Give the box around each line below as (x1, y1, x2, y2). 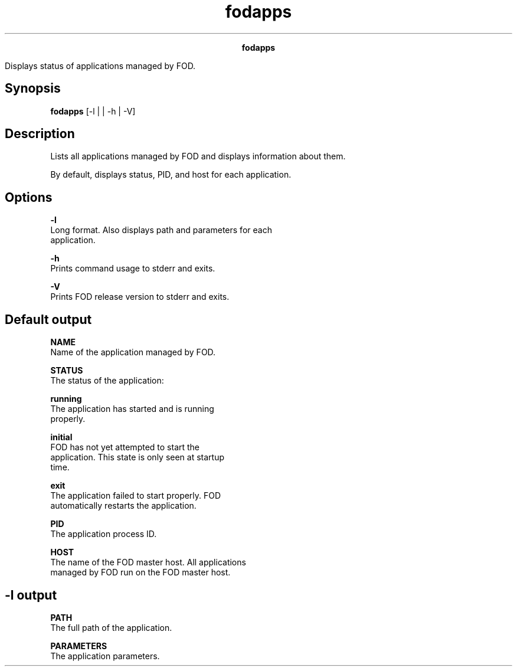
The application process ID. (50, 529, 157, 539)
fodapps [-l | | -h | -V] (50, 106, 136, 116)
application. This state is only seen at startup (50, 452, 225, 463)
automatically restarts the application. (50, 500, 197, 511)
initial (50, 432, 73, 443)
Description (5, 126, 75, 142)
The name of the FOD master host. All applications (50, 557, 246, 568)
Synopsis (5, 81, 61, 96)
